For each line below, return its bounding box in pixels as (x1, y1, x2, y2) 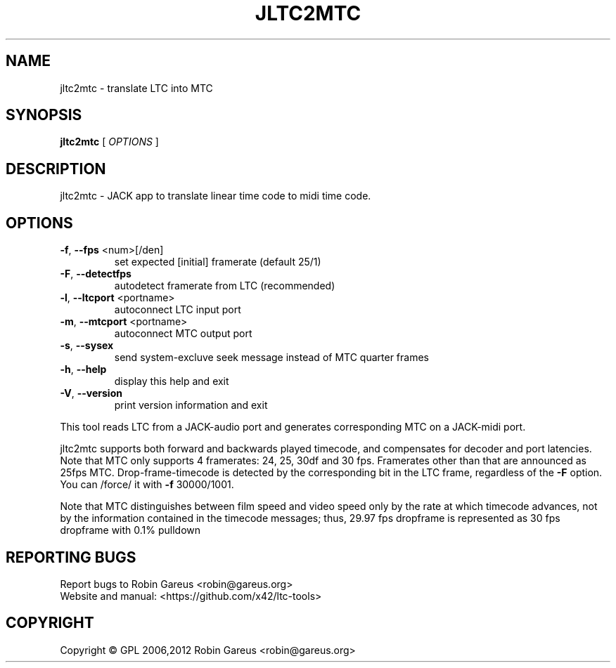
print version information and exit (114, 399, 268, 412)
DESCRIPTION (6, 159, 106, 178)
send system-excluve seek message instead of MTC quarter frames (114, 351, 429, 364)
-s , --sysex (60, 339, 114, 352)
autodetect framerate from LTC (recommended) (114, 280, 335, 292)
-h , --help (60, 363, 107, 376)
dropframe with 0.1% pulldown (60, 524, 201, 537)
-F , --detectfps (60, 268, 131, 280)
